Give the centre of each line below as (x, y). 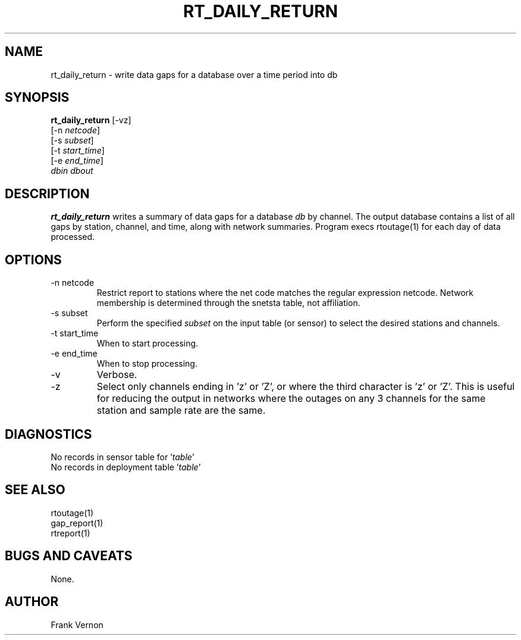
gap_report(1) (77, 523)
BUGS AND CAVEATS (69, 556)
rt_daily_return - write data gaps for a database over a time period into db (194, 74)
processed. (73, 237)
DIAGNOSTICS (48, 434)
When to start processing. (147, 344)
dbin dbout (72, 171)
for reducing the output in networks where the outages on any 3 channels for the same (291, 399)
